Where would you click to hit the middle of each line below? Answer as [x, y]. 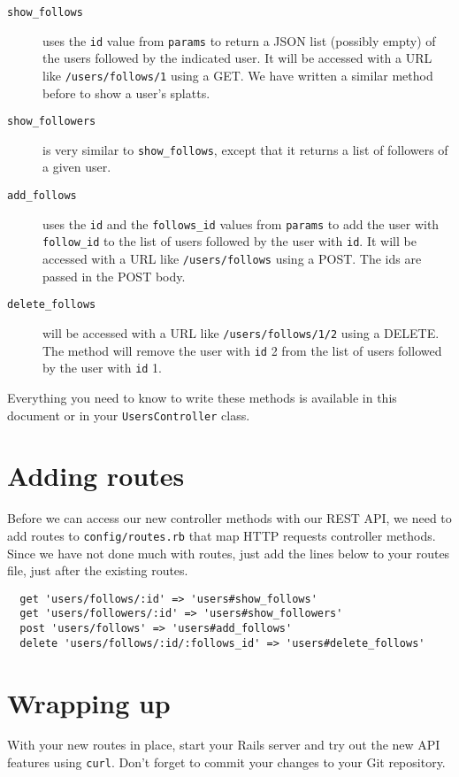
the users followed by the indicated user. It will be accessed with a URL [237, 58]
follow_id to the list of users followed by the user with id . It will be [229, 241]
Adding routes [96, 476]
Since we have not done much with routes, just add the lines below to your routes [229, 553]
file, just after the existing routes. [98, 570]
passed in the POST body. [114, 276]
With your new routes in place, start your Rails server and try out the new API [224, 745]
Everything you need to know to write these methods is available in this [202, 397]
